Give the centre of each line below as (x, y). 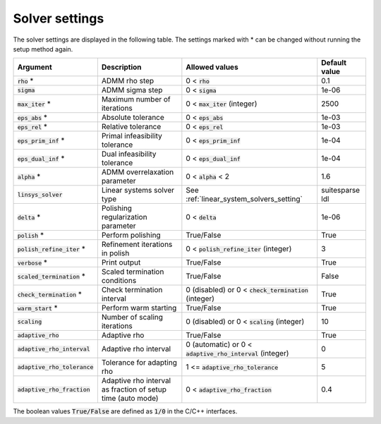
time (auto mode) (130, 399)
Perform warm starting (139, 308)
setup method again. (43, 49)
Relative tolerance (131, 127)
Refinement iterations (137, 245)
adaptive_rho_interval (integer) (237, 353)
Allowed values (212, 67)
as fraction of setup (134, 389)
